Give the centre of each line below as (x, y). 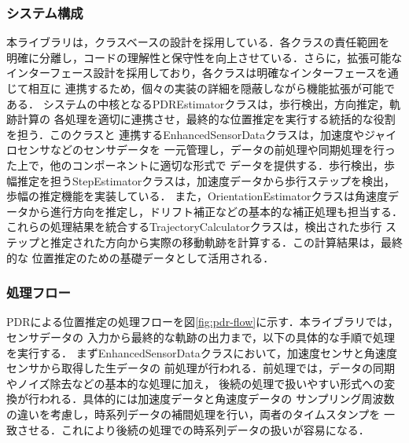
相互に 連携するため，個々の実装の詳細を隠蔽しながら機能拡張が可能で (211, 88)
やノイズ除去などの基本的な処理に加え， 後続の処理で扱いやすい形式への (195, 383)
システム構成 (45, 12)
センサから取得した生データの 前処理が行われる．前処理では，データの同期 (201, 368)
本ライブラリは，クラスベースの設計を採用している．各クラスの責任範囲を (198, 42)
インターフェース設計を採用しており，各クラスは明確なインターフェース (192, 73)
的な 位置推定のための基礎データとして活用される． (140, 257)
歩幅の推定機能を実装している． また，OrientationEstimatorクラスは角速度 (197, 196)
